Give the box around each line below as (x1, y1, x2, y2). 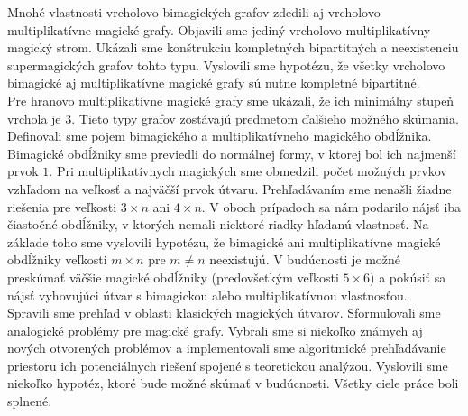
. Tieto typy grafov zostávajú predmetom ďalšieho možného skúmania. (71, 108, 459, 127)
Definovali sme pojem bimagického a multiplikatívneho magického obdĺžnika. (7, 126, 432, 145)
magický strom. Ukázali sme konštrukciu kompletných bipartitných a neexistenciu (7, 38, 459, 57)
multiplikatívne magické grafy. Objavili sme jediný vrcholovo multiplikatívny (7, 20, 431, 39)
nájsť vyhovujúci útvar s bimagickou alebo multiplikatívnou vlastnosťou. (7, 285, 408, 304)
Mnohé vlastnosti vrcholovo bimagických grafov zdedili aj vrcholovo (7, 3, 381, 21)
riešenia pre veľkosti (7, 197, 117, 216)
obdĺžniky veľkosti (7, 250, 107, 269)
